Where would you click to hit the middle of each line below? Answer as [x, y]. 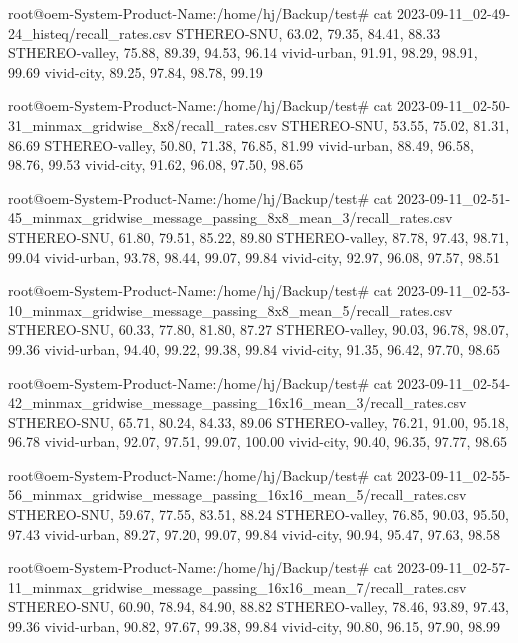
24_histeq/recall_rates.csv [90, 32]
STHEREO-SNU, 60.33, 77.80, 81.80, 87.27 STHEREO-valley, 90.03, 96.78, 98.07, [258, 329]
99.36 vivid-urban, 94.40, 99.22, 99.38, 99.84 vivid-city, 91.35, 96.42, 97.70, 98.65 [254, 348]
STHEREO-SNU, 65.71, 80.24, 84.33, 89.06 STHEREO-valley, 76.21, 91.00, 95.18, [258, 421]
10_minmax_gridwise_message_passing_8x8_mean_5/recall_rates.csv [230, 309]
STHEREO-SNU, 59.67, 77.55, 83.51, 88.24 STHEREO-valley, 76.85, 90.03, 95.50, [258, 514]
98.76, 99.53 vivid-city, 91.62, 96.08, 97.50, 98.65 [156, 164]
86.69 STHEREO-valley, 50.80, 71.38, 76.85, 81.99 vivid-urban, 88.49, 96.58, [241, 144]
